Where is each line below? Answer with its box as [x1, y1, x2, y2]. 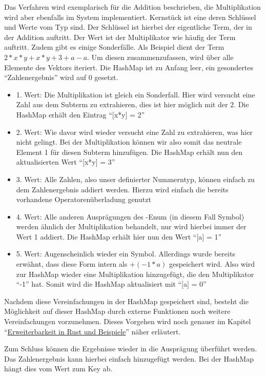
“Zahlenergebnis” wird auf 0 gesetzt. [4, 72, 118, 83]
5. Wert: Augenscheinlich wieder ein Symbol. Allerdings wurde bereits [16, 248, 235, 259]
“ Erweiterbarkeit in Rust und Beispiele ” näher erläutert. [4, 326, 181, 336]
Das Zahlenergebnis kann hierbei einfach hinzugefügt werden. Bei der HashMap [4, 353, 254, 364]
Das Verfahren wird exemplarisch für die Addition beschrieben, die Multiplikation [4, 2, 261, 12]
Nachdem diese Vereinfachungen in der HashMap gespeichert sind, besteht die [4, 295, 249, 306]
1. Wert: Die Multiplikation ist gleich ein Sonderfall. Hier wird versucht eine [16, 89, 255, 100]
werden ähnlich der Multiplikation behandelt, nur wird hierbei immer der [16, 221, 247, 232]
